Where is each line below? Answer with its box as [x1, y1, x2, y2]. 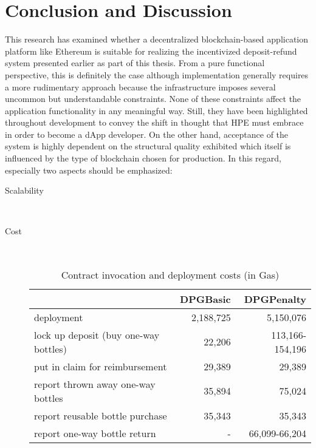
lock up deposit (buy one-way [34, 327, 160, 342]
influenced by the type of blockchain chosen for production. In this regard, [5, 152, 281, 165]
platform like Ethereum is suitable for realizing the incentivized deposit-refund [5, 44, 297, 57]
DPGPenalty [244, 291, 306, 306]
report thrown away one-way [34, 376, 156, 391]
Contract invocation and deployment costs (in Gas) [61, 267, 280, 282]
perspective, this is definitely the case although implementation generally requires [5, 68, 309, 81]
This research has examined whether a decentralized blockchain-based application [5, 33, 308, 46]
